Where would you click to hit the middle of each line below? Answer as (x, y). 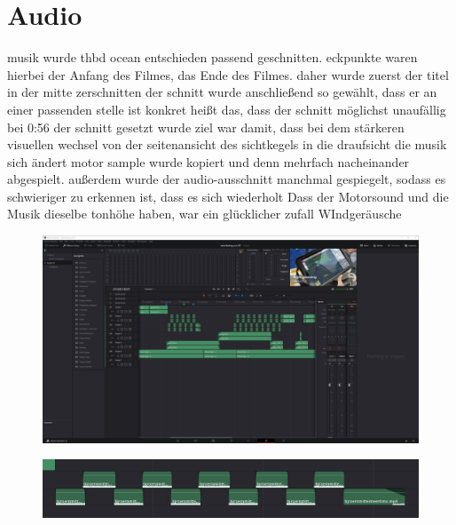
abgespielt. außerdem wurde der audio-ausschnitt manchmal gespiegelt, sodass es (227, 179)
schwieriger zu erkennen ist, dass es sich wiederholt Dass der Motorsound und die (228, 196)
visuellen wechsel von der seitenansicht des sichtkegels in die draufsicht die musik (227, 144)
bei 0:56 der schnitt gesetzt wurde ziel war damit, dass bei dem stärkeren (206, 127)
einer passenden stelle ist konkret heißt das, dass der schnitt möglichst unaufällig (227, 109)
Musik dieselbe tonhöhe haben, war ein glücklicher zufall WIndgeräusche (204, 214)
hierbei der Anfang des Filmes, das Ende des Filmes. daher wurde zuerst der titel (228, 74)
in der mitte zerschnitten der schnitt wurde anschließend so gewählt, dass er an (222, 92)
